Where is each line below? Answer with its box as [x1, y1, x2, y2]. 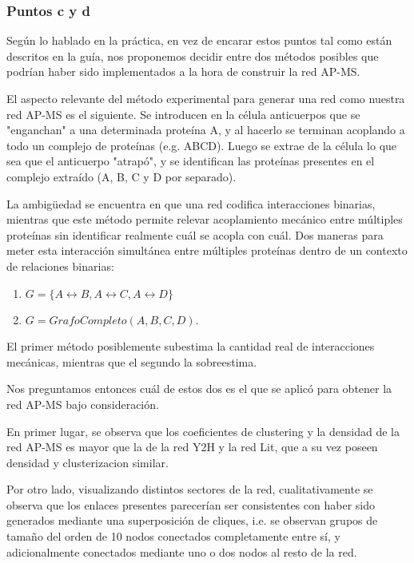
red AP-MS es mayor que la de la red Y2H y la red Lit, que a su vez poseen [6, 438, 378, 455]
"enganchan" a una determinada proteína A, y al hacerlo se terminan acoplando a [6, 121, 405, 138]
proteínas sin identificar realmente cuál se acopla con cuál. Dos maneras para [6, 226, 384, 243]
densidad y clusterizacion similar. [6, 454, 169, 470]
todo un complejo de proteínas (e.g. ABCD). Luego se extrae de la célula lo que [6, 137, 397, 153]
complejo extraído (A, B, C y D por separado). [6, 168, 237, 184]
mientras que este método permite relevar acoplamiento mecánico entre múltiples [6, 211, 403, 228]
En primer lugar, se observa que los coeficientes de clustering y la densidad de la [6, 422, 400, 439]
